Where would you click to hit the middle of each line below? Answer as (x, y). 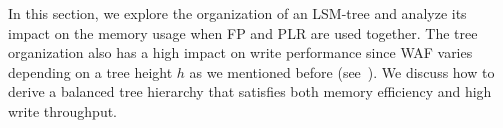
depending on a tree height (90, 71)
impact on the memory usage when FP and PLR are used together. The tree (243, 32)
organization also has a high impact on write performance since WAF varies (240, 52)
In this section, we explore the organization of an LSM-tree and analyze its (237, 13)
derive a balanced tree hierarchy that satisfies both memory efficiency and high (250, 91)
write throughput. (63, 110)
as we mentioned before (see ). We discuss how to (342, 71)
